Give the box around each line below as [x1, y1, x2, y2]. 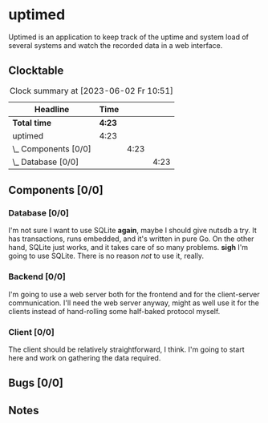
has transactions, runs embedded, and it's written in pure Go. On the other [8, 234, 254, 244]
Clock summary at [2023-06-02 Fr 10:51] [9, 85, 174, 96]
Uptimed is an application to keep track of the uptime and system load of [8, 32, 249, 42]
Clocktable [8, 64, 64, 78]
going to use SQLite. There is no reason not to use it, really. [8, 251, 205, 261]
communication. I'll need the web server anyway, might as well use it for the [8, 298, 259, 308]
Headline [34, 103, 70, 115]
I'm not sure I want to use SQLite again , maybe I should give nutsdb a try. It [8, 226, 257, 236]
